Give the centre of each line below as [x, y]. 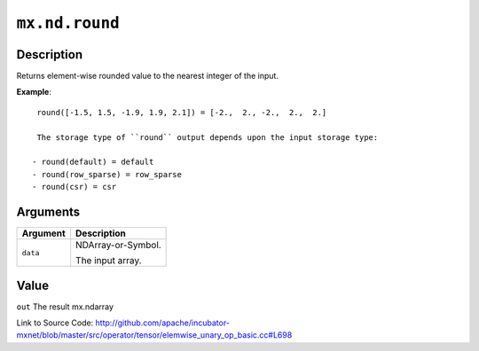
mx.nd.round [68, 23]
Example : [34, 92]
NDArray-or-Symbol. [118, 246]
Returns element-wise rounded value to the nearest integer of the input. [148, 76]
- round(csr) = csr [75, 187]
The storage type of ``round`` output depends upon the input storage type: [208, 137]
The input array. [109, 261]
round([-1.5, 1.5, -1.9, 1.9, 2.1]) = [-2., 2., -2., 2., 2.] [182, 112]
